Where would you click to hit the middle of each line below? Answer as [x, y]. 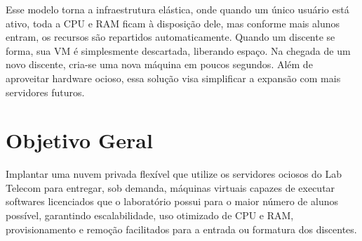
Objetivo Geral [79, 140]
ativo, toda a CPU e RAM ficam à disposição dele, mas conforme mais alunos [173, 23]
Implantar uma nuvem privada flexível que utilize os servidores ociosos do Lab [174, 174]
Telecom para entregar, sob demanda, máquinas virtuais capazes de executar [170, 187]
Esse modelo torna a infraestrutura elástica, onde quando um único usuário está [177, 9]
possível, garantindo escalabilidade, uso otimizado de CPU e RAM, [150, 215]
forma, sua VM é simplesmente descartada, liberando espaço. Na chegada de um [178, 50]
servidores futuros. [45, 92]
